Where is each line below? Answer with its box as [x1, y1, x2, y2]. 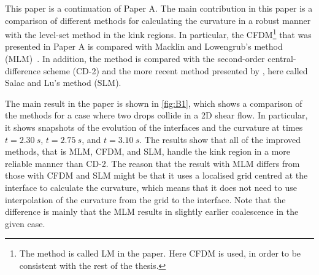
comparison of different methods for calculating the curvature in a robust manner [5, 14, 311, 26]
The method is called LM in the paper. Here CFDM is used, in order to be [19, 247, 301, 260]
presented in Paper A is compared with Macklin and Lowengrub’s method [5, 40, 283, 53]
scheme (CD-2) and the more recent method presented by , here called [43, 64, 308, 77]
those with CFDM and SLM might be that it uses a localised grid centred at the [5, 169, 308, 182]
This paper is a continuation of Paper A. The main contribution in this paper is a [5, 2, 313, 14]
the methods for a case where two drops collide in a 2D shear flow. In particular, [5, 109, 308, 122]
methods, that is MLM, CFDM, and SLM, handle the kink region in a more [5, 145, 290, 158]
